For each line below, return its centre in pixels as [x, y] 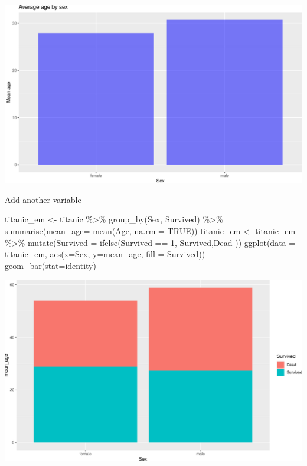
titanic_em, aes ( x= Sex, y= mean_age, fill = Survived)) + [110, 254]
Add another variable [43, 199]
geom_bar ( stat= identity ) [50, 265]
